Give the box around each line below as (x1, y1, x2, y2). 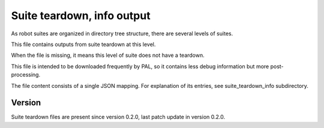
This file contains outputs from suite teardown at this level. (11, 41, 156, 48)
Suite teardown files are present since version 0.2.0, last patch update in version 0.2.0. (11, 114, 225, 121)
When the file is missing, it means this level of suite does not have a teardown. (11, 51, 205, 59)
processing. (11, 71, 41, 78)
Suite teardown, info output (11, 9, 151, 22)
